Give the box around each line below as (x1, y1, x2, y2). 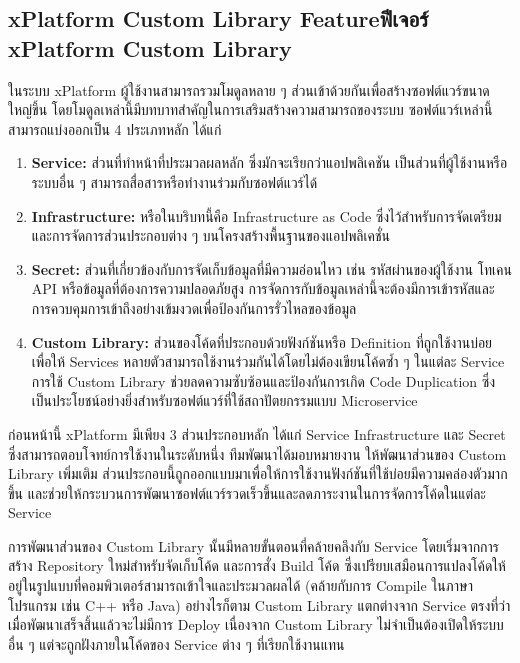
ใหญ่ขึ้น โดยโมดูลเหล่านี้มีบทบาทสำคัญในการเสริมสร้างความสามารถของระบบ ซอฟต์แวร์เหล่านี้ (8, 99, 493, 120)
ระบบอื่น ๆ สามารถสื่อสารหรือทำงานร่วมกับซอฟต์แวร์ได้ (31, 171, 318, 192)
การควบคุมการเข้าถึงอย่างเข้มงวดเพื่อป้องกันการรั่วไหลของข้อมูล (31, 297, 357, 318)
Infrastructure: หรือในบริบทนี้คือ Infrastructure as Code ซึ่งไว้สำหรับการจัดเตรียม (31, 205, 502, 226)
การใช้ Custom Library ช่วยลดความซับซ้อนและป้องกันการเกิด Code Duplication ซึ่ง (31, 370, 496, 391)
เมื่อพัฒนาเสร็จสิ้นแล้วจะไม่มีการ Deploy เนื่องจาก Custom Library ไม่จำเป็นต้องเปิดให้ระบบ (8, 614, 504, 635)
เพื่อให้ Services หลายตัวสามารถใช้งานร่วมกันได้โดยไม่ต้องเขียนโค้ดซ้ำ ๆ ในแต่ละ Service (31, 351, 505, 372)
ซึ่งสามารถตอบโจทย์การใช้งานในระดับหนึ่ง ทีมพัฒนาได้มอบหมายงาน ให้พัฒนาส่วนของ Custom (8, 443, 507, 464)
